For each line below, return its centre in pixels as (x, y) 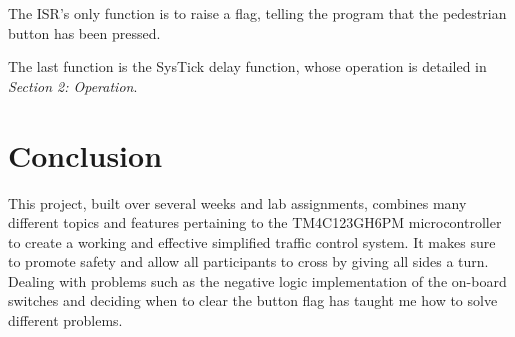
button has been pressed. (84, 32)
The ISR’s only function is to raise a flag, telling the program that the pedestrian (257, 13)
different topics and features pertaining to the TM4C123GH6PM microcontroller (255, 222)
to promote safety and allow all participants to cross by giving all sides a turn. (248, 261)
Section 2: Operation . (73, 85)
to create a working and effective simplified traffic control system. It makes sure (252, 241)
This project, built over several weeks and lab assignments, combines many (237, 202)
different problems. (65, 320)
